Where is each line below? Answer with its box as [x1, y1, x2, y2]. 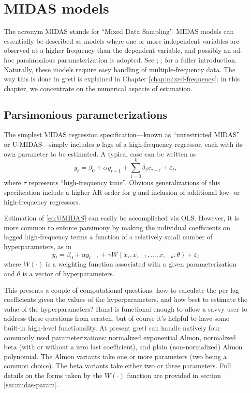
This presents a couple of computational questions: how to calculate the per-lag [4, 284, 239, 295]
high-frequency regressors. [4, 196, 80, 206]
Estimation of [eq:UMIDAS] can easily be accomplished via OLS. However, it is [4, 213, 239, 223]
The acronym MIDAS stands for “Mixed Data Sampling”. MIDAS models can [4, 26, 234, 36]
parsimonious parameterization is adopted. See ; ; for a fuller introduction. [16, 54, 237, 64]
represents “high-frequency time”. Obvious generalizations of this [29, 177, 220, 188]
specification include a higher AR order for [4, 187, 131, 197]
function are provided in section [127, 370, 221, 380]
